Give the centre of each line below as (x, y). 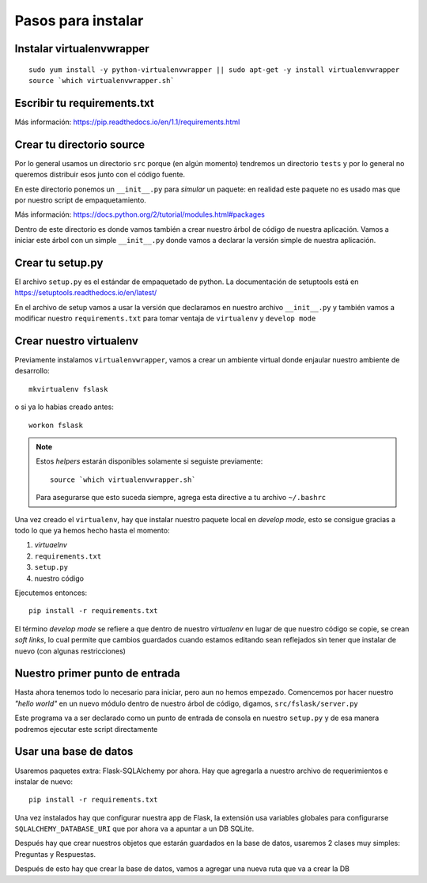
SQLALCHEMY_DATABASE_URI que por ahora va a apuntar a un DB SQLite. (134, 829)
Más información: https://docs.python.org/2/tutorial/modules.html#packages (140, 214)
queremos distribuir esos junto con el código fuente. (100, 175)
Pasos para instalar (79, 21)
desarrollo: (32, 371)
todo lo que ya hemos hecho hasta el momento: (92, 531)
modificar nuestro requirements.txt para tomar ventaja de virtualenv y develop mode (165, 318)
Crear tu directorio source (80, 144)
